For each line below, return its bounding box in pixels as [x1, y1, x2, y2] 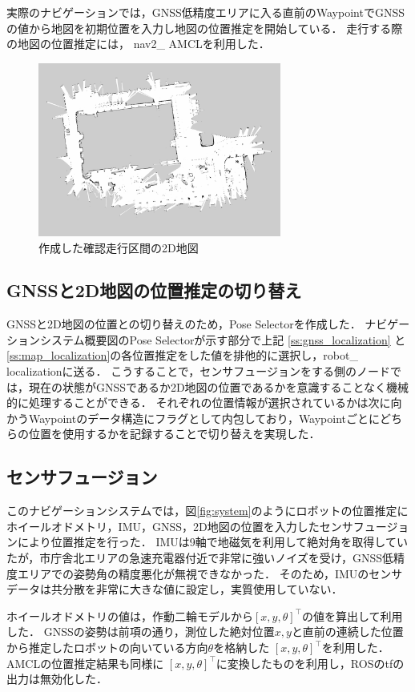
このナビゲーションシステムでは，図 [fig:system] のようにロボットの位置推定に [6, 502, 409, 519]
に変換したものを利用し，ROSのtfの [216, 654, 405, 671]
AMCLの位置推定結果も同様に [6, 654, 164, 671]
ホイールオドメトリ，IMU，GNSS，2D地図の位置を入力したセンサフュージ [6, 517, 398, 534]
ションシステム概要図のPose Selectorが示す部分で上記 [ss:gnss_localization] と [6, 331, 406, 348]
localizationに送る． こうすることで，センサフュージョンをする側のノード [6, 363, 391, 380]
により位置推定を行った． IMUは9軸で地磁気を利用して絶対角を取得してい [17, 533, 408, 550]
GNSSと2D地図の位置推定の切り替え [6, 278, 302, 303]
